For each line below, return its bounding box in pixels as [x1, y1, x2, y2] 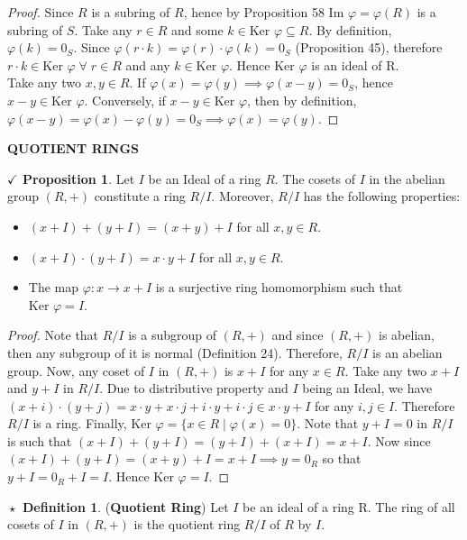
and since [271, 325, 324, 344]
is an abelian [372, 343, 443, 362]
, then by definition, [247, 90, 357, 109]
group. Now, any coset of [7, 361, 145, 380]
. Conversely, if [84, 90, 166, 109]
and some [171, 20, 224, 39]
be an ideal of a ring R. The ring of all [243, 497, 455, 516]
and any [125, 55, 170, 74]
